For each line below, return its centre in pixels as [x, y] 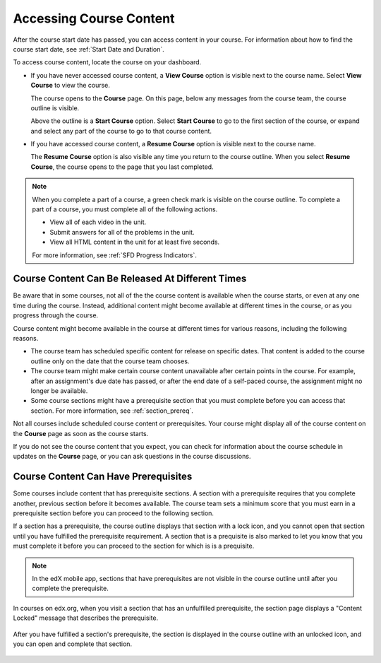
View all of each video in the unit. [98, 222]
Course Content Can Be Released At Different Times [130, 279]
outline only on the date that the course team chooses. [110, 361]
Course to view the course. [71, 86]
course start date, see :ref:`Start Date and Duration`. [89, 49]
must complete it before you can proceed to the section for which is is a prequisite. [134, 546]
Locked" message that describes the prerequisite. [86, 618]
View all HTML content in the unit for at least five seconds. [135, 242]
